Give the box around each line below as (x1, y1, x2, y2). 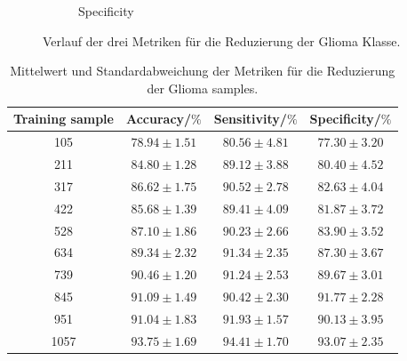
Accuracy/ (125, 109, 192, 128)
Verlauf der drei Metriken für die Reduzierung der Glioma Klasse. (43, 31, 401, 50)
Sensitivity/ (213, 109, 287, 128)
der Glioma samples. (147, 78, 259, 97)
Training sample (13, 109, 114, 128)
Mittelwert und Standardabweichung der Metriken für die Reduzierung (10, 61, 395, 80)
